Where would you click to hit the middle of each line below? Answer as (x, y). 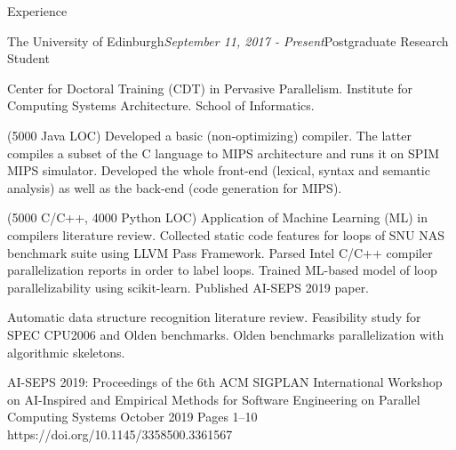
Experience (37, 11)
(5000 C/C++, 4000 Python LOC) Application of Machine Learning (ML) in (217, 217)
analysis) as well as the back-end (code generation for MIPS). (175, 187)
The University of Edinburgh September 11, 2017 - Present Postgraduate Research (228, 40)
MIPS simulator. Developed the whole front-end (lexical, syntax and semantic (219, 170)
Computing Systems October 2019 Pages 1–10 (132, 417)
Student (28, 58)
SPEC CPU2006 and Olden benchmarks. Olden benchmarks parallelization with (226, 334)
